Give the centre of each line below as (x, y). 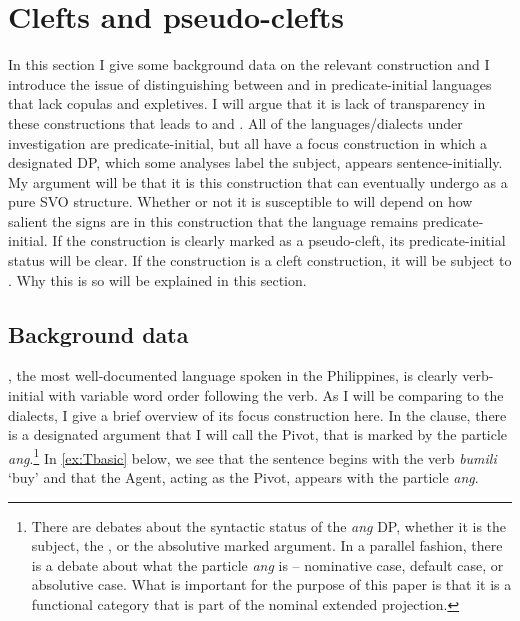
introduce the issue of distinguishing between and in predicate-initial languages (250, 83)
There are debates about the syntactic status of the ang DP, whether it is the (269, 525)
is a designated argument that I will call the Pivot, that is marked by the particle (258, 434)
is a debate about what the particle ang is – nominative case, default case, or (267, 564)
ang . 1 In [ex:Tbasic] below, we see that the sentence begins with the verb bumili (252, 456)
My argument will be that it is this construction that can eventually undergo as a (258, 181)
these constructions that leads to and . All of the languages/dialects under (235, 122)
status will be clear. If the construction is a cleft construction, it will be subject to (260, 260)
